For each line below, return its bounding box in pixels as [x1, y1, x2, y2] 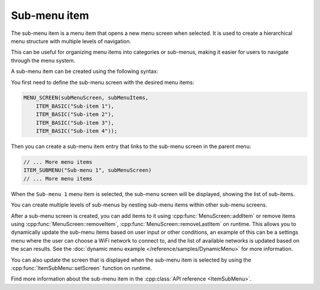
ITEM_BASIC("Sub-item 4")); [36, 128, 118, 134]
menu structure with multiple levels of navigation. [11, 37, 132, 44]
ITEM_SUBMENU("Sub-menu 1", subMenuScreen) [23, 167, 152, 174]
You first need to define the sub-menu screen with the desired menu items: [11, 79, 195, 86]
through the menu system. [11, 57, 75, 64]
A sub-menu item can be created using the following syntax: [11, 68, 158, 75]
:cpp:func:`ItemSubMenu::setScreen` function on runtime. [11, 264, 152, 272]
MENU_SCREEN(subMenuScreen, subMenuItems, [23, 95, 149, 101]
